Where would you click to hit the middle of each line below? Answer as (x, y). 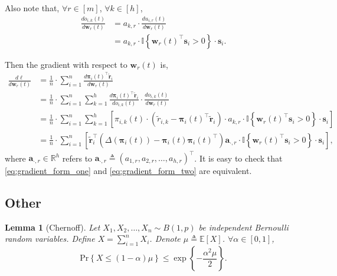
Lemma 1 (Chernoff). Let (53, 227)
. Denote (165, 239)
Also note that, (32, 8)
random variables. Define (50, 239)
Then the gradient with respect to (66, 64)
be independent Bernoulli (243, 227)
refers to (77, 158)
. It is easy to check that (238, 158)
